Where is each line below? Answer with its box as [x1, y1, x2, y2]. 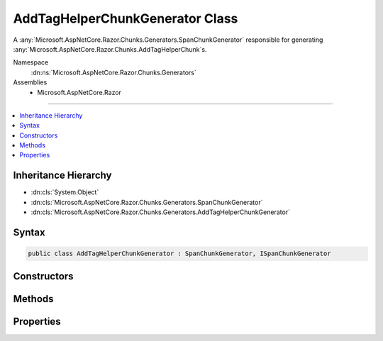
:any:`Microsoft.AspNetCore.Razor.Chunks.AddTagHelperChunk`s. [13, 45, 207, 53]
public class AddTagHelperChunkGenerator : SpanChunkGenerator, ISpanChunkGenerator [28, 250, 331, 258]
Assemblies [13, 78, 48, 86]
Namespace [13, 58, 49, 67]
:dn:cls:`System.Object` [30, 188, 99, 196]
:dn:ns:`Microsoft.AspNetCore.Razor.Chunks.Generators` [30, 68, 196, 77]
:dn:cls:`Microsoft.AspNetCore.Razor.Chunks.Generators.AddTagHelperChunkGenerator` [30, 208, 291, 216]
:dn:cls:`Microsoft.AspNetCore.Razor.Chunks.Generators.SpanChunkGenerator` [30, 198, 263, 206]
